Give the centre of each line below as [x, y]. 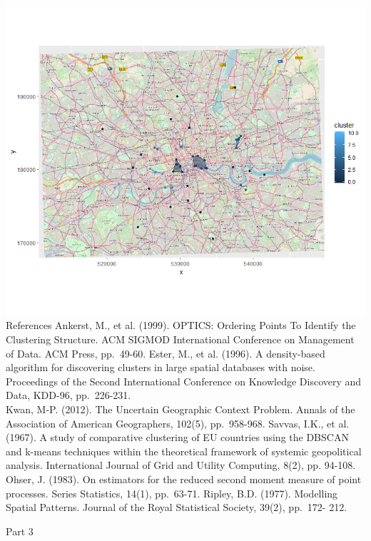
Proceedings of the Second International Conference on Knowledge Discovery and [184, 381]
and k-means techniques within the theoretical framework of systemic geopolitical [184, 451]
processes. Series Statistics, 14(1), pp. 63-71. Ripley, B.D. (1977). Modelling [172, 493]
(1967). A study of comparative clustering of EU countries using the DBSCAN [177, 437]
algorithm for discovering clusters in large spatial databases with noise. [161, 367]
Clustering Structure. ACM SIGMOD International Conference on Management [180, 339]
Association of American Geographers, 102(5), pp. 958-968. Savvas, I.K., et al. [178, 423]
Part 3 [20, 531]
